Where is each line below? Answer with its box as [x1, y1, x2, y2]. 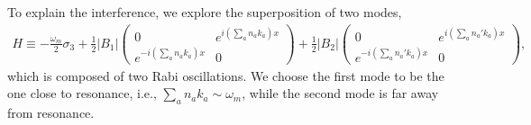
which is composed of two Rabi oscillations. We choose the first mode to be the [7, 66, 444, 85]
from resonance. [7, 103, 95, 122]
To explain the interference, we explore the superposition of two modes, [7, 3, 402, 21]
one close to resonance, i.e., [7, 84, 157, 103]
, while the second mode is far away [242, 84, 439, 103]
